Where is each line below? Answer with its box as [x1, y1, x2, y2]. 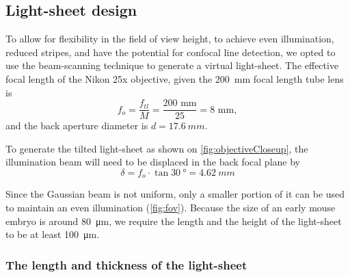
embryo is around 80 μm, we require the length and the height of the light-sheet [5, 213, 342, 228]
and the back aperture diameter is [5, 118, 148, 133]
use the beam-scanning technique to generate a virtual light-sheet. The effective [5, 58, 339, 72]
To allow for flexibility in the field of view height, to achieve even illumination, [5, 31, 334, 46]
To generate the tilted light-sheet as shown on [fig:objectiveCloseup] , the [5, 141, 308, 155]
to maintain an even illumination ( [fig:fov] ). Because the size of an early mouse [5, 200, 336, 215]
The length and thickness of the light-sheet [5, 256, 247, 273]
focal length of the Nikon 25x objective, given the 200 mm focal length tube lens [5, 71, 344, 85]
